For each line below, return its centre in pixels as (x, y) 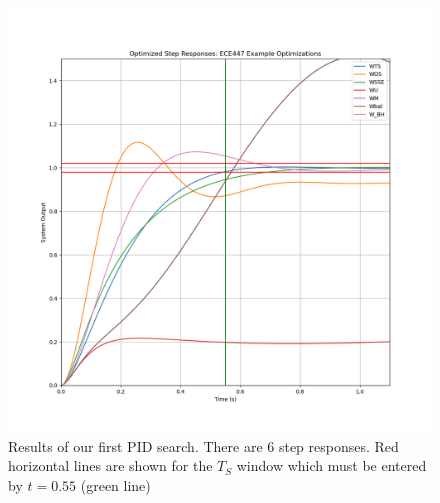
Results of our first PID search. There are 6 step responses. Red (203, 445)
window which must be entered (331, 465)
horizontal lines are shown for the (110, 465)
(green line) (115, 484)
